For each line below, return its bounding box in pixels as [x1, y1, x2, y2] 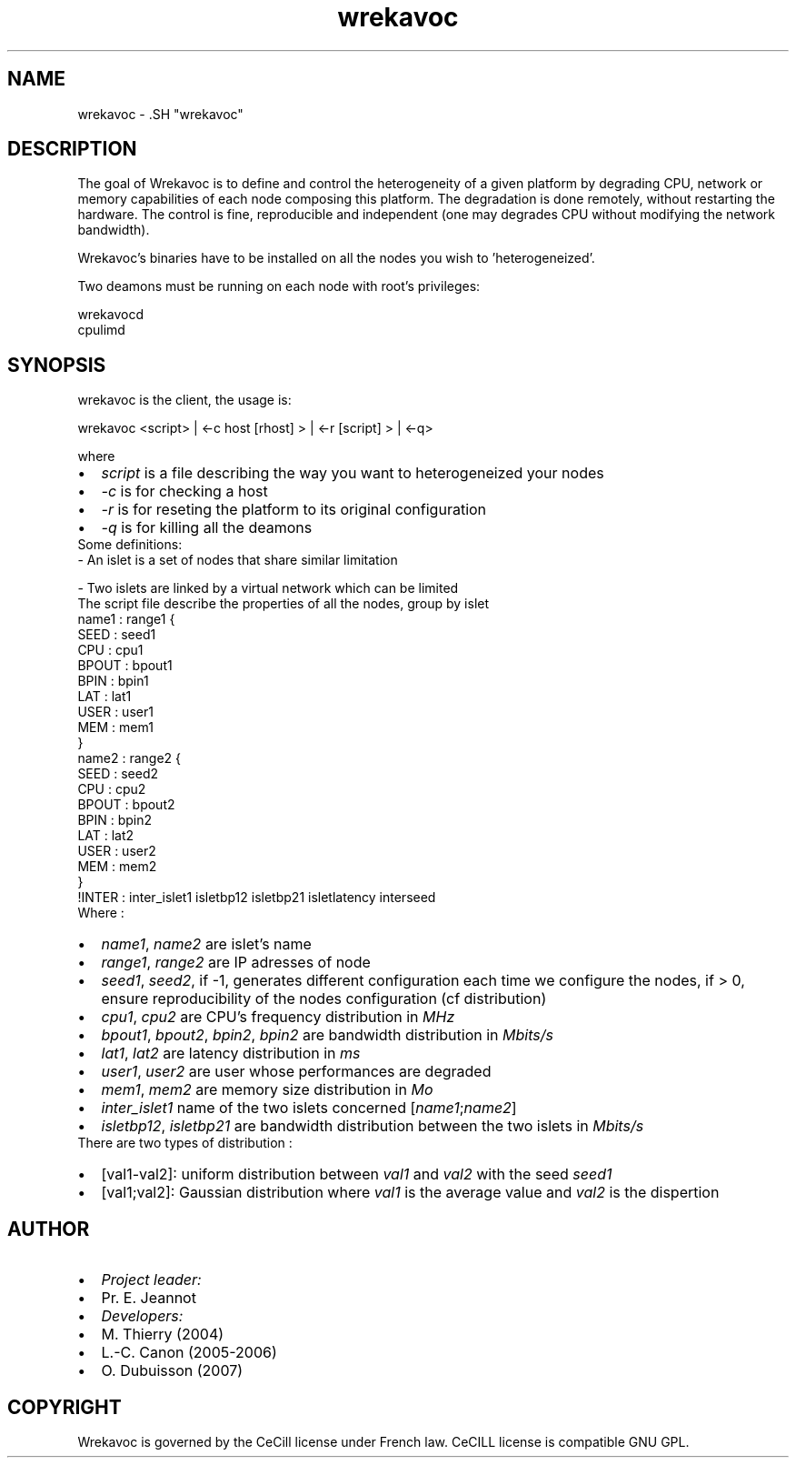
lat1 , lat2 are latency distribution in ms [101, 1044, 361, 1063]
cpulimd [77, 322, 125, 338]
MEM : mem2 [77, 858, 157, 875]
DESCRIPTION [7, 137, 137, 161]
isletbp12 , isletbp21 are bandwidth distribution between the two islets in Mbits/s [101, 1117, 644, 1136]
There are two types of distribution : [77, 1135, 293, 1151]
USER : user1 [77, 704, 154, 720]
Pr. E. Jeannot [101, 1289, 196, 1308]
